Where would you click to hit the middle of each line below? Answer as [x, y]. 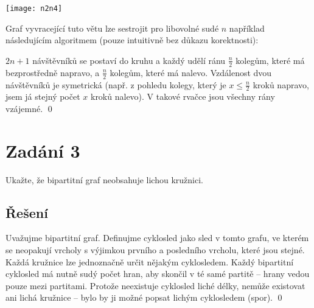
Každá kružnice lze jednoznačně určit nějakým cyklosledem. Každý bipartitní [150, 261]
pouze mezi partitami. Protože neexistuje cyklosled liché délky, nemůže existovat [155, 285]
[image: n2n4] [34, 9]
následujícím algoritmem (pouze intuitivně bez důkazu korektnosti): [132, 40]
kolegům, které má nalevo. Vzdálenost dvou [191, 72]
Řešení [27, 212]
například [247, 28]
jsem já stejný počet [43, 96]
